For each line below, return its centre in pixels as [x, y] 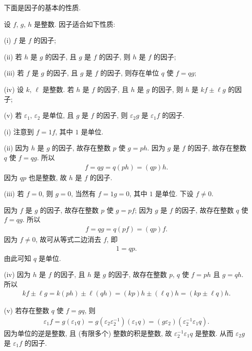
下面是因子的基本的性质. [42, 7]
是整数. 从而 [214, 333]
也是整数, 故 [48, 177]
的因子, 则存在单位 [130, 73]
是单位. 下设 [174, 194]
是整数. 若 [58, 89]
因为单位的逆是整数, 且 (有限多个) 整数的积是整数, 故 [88, 333]
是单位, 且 [58, 115]
